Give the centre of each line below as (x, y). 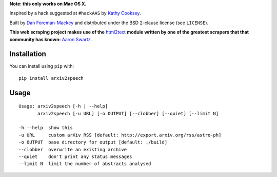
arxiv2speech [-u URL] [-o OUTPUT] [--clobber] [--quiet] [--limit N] (128, 113)
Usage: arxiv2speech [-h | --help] (63, 106)
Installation (28, 54)
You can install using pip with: (42, 66)
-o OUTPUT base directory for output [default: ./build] (93, 142)
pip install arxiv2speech (51, 78)
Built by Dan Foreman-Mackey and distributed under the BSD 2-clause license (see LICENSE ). (109, 23)
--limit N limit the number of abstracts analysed (85, 164)
